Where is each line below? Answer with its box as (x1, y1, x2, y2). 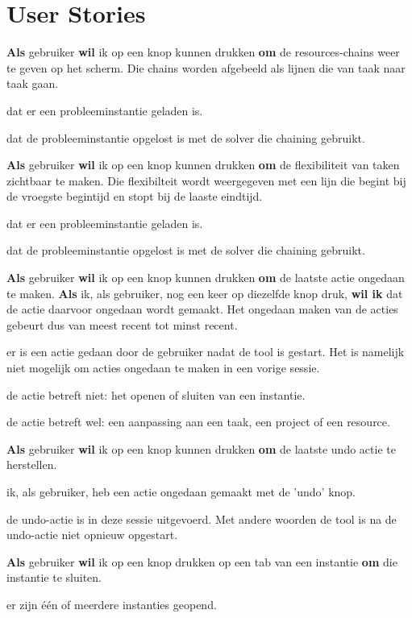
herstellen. (6, 456, 57, 473)
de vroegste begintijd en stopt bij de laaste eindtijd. (6, 188, 263, 205)
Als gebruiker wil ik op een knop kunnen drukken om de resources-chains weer (6, 44, 400, 60)
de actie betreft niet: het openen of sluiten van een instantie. (6, 386, 306, 403)
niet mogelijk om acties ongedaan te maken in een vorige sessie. (6, 359, 320, 376)
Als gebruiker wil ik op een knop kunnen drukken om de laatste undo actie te (6, 440, 396, 457)
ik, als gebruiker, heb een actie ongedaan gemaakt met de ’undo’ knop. (6, 483, 356, 500)
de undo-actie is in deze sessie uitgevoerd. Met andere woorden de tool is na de (6, 510, 397, 527)
